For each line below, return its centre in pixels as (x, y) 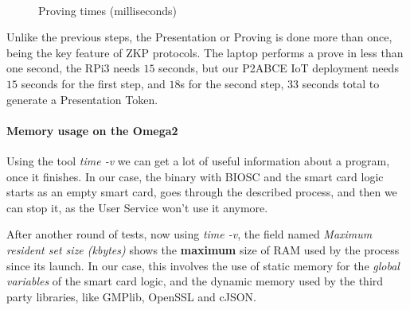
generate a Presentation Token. (82, 99)
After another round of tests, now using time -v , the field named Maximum (189, 234)
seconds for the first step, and (93, 83)
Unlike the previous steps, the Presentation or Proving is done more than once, (199, 37)
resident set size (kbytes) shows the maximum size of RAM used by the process (203, 249)
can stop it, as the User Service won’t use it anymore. (137, 207)
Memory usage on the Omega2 (92, 130)
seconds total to (341, 83)
